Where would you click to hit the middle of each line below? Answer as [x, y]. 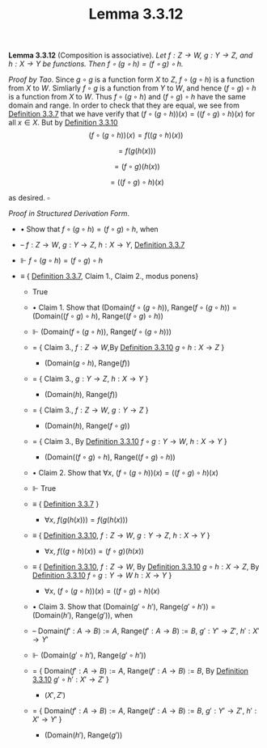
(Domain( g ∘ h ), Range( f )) [87, 363]
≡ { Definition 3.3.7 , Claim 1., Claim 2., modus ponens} [109, 277]
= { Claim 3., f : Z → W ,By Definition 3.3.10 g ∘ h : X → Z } [128, 348]
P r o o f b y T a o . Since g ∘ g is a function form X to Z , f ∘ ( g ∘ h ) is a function [131, 80]
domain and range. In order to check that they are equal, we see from [124, 105]
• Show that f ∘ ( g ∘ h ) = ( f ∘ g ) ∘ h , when [89, 229]
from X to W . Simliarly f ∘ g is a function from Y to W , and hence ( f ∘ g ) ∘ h [132, 88]
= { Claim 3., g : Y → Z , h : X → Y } [90, 379]
